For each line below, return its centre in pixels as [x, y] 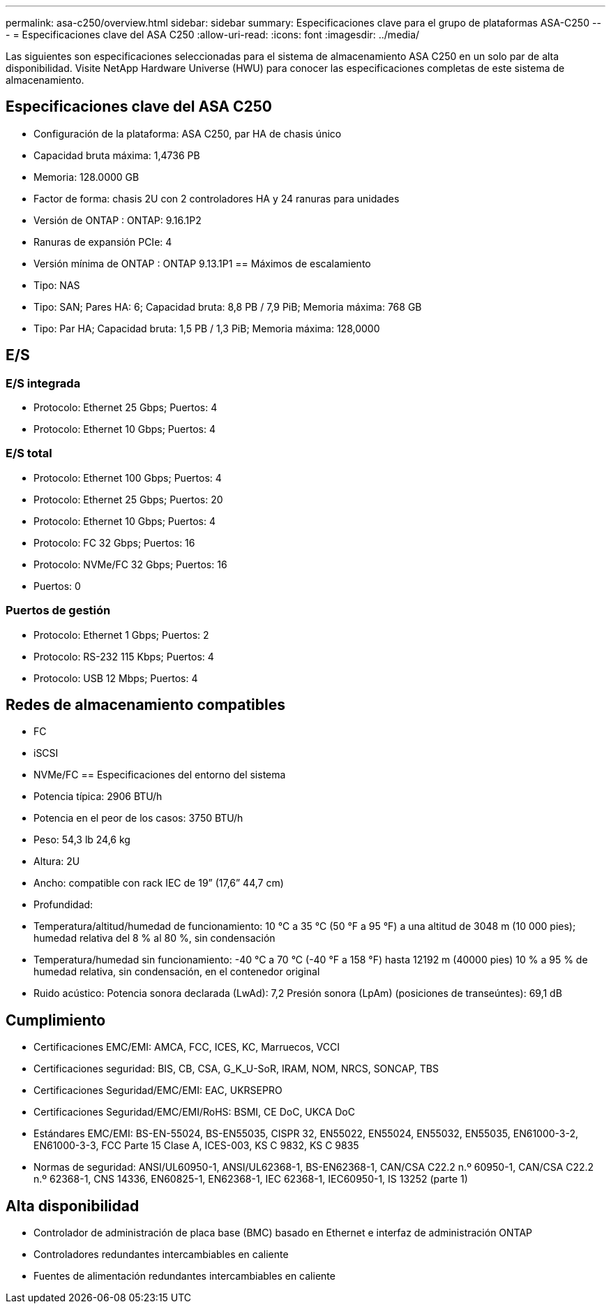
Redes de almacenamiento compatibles [146, 704]
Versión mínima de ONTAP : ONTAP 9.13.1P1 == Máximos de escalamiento [202, 263]
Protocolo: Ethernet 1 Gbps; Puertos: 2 [121, 635]
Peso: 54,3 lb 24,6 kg [82, 840]
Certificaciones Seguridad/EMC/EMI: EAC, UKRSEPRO [158, 1090]
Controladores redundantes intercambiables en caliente [161, 1255]
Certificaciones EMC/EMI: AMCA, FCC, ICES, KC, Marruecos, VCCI [187, 1047]
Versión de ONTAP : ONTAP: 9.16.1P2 [118, 220]
